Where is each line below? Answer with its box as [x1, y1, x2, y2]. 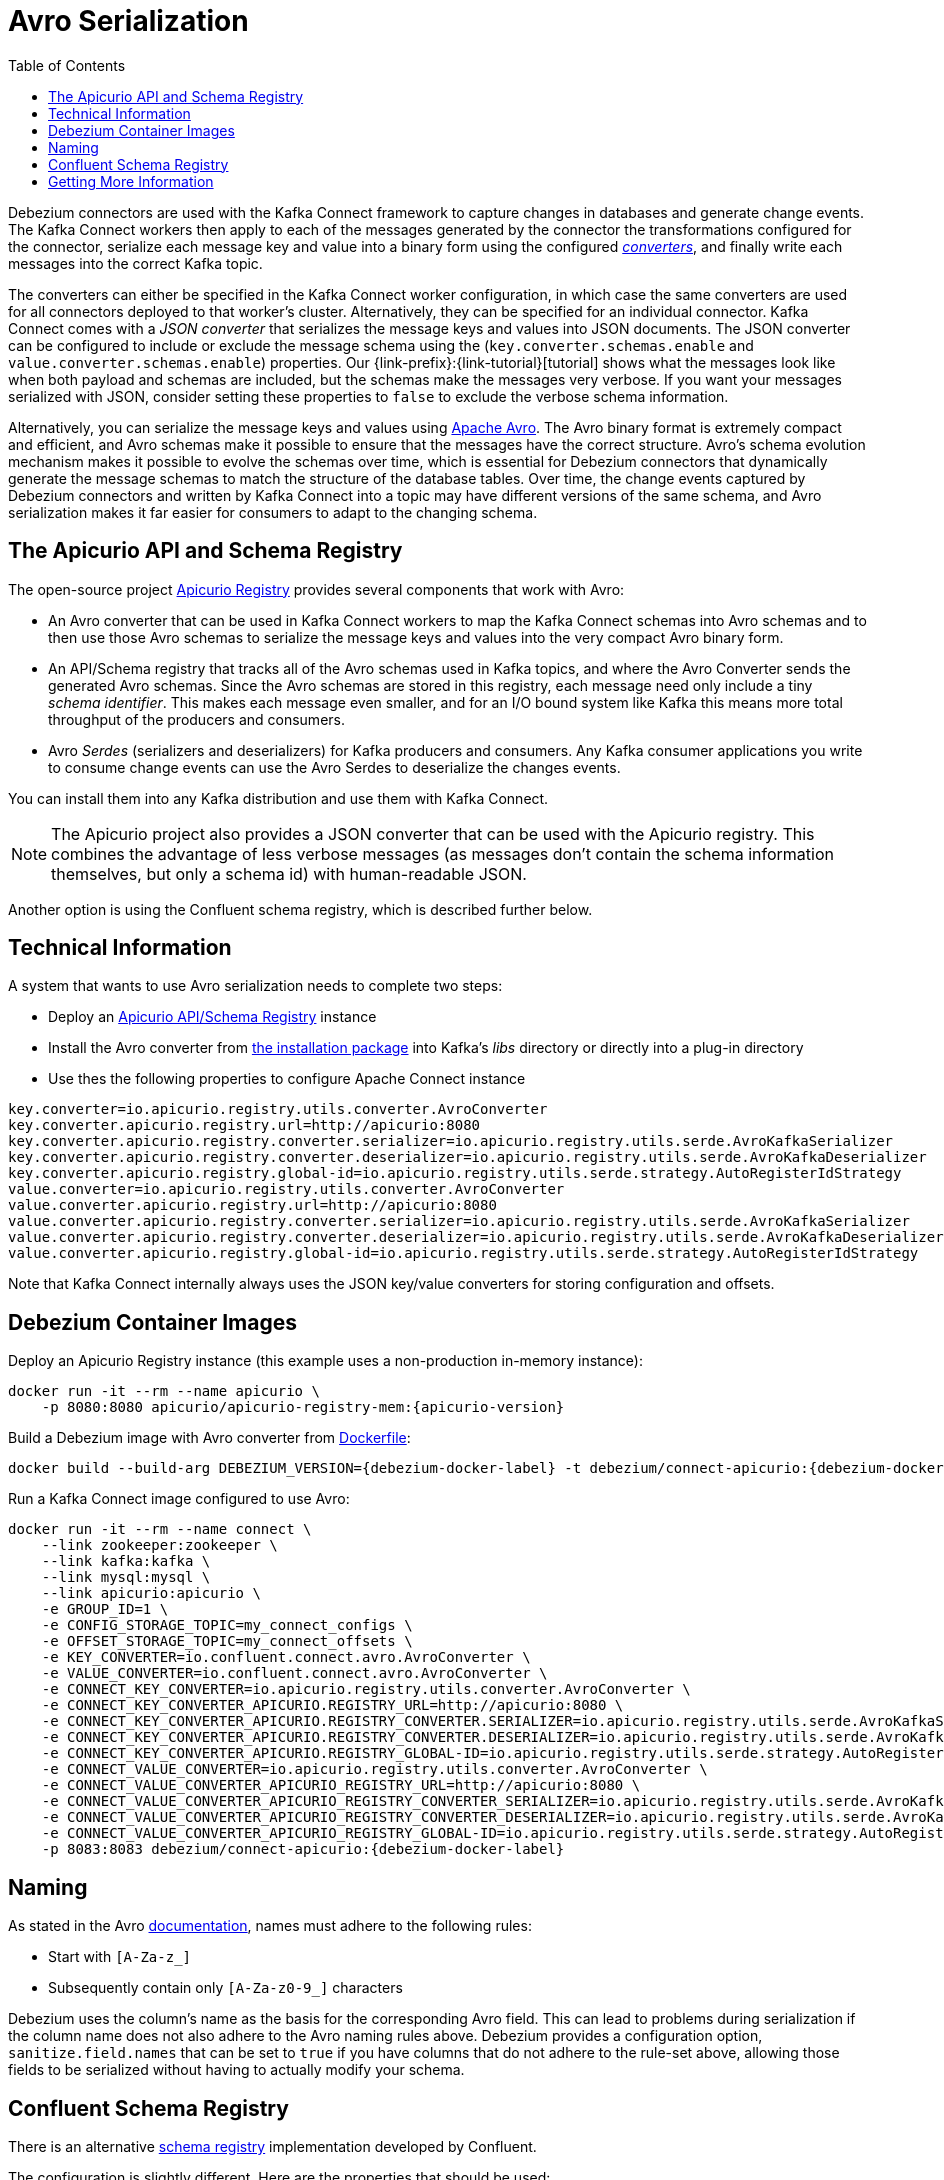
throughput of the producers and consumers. [48, 710, 345, 728]
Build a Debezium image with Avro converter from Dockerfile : [8, 1429, 411, 1447]
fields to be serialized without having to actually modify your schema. [8, 2061, 465, 2079]
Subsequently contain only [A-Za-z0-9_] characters [48, 1979, 403, 1997]
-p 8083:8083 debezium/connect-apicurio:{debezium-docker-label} [41, 1841, 565, 1858]
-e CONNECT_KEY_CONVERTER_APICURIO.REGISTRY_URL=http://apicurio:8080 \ [41, 1697, 624, 1714]
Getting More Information [48, 172, 214, 190]
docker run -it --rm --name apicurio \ [8, 1383, 320, 1400]
